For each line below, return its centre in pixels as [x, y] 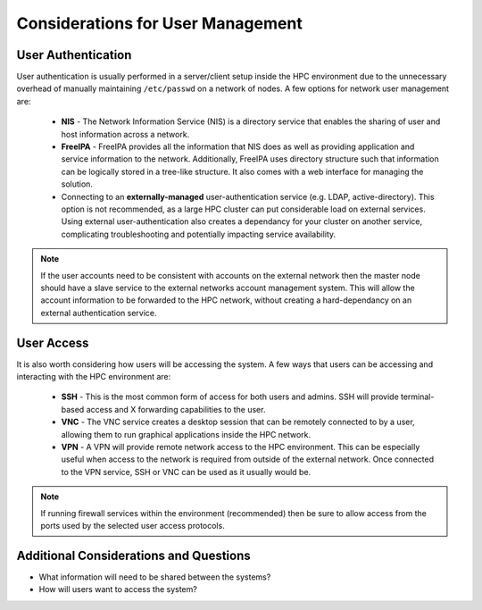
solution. [77, 184]
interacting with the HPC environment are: [94, 376]
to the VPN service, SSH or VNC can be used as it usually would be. [186, 472]
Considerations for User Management [159, 23]
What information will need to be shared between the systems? [155, 577]
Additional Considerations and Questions [133, 555]
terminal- [417, 397]
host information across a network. [125, 134]
